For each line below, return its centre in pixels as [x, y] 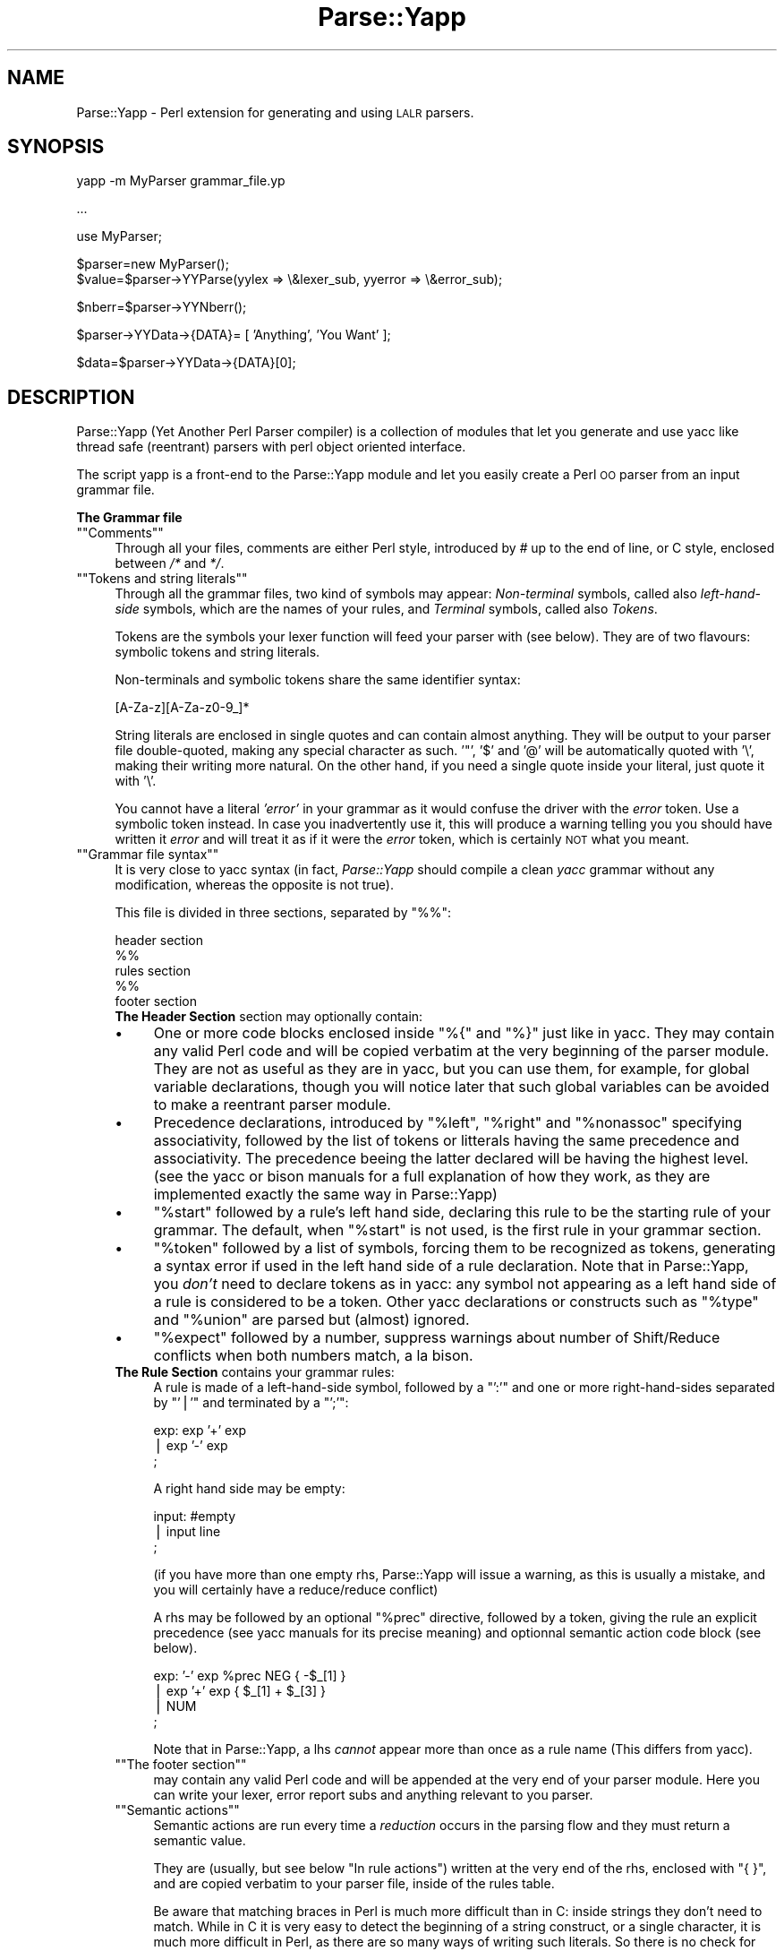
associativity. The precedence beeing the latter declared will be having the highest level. [451, 1159]
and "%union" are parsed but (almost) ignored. [311, 1320]
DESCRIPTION [71, 397]
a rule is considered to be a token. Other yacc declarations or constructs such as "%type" [456, 1302]
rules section [153, 971]
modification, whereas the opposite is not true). [254, 885]
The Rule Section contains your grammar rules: [255, 1372]
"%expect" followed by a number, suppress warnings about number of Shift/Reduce [437, 1338]
